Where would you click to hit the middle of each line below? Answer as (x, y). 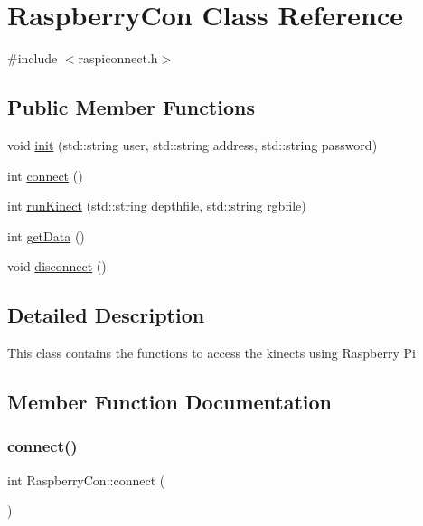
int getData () (46, 235)
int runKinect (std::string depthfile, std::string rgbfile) (157, 206)
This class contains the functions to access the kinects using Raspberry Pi (211, 353)
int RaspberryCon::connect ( (86, 479)
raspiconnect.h (118, 58)
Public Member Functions (131, 107)
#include (33, 58)
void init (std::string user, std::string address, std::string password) (193, 144)
